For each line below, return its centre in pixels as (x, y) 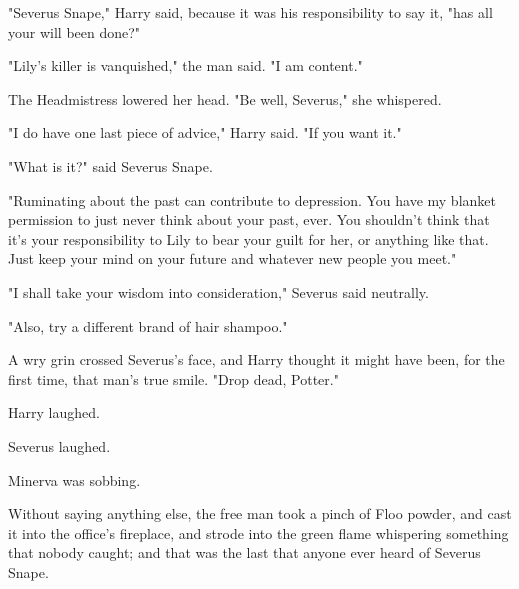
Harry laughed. (54, 412)
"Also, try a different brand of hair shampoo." (148, 325)
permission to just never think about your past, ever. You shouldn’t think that (249, 219)
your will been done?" (74, 31)
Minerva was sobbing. (74, 479)
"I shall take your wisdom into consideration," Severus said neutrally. (218, 291)
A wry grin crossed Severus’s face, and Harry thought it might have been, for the (256, 359)
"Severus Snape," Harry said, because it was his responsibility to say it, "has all (250, 12)
